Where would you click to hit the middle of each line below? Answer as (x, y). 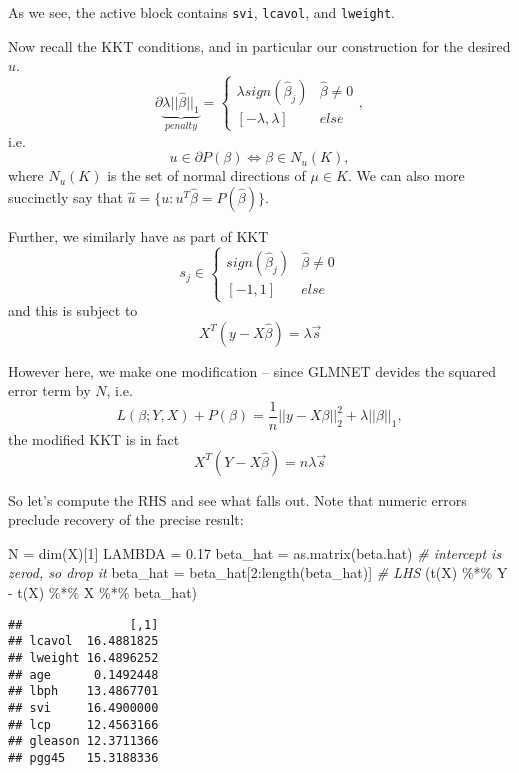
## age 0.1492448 (83, 674)
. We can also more (406, 175)
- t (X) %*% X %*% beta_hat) (103, 592)
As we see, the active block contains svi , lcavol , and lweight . (201, 12)
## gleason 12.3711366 (83, 741)
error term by (49, 390)
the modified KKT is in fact (94, 439)
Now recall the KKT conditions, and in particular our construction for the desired (259, 45)
